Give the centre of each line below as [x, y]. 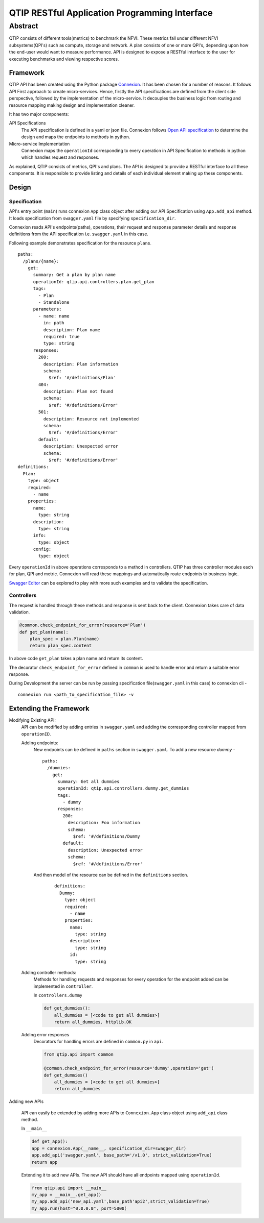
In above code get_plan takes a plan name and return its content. [76, 659]
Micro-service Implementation [40, 144]
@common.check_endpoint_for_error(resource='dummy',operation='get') [129, 1068]
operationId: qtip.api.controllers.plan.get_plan [94, 281]
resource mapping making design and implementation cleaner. [72, 105]
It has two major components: [39, 114]
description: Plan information [81, 364]
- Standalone [54, 302]
